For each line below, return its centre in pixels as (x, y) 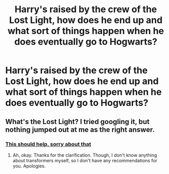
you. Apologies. (29, 166)
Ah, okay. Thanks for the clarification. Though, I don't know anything (85, 155)
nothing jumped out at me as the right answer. (80, 129)
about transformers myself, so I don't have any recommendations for (85, 160)
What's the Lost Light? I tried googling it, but (77, 121)
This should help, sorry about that (48, 144)
